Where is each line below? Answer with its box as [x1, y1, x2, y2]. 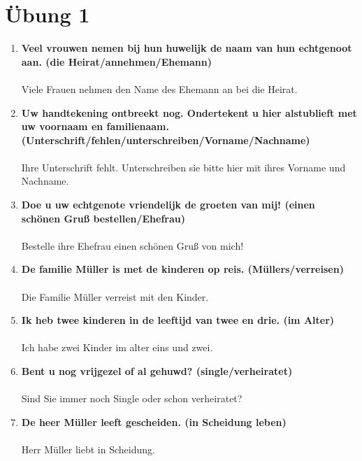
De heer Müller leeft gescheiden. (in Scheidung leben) [21, 414, 287, 429]
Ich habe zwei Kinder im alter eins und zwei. [21, 340, 213, 355]
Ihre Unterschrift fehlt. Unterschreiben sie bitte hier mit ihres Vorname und [21, 159, 346, 174]
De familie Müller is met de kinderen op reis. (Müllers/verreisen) [21, 262, 344, 276]
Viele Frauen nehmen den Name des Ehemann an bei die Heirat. [21, 81, 298, 96]
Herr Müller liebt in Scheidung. [21, 441, 155, 456]
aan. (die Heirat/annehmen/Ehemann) [21, 54, 212, 69]
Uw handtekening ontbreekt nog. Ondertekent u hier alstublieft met [21, 105, 357, 120]
